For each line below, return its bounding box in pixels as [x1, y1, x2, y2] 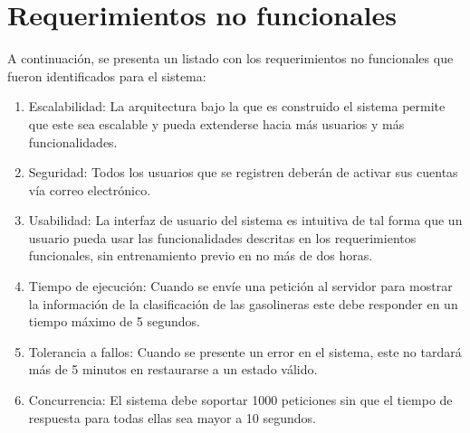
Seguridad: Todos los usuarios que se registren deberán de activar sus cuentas [28, 163, 458, 182]
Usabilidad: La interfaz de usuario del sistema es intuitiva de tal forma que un [28, 211, 463, 230]
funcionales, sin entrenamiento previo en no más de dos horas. [28, 246, 373, 265]
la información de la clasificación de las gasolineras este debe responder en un [28, 294, 458, 313]
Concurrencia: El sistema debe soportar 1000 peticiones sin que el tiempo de [28, 391, 453, 409]
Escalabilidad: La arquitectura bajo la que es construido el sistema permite [28, 97, 446, 116]
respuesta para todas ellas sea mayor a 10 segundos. [28, 408, 316, 427]
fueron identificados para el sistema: [7, 66, 206, 85]
